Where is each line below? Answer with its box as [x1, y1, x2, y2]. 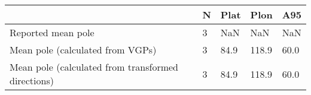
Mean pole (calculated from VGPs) [10, 43, 157, 56]
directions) [10, 74, 54, 87]
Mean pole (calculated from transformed [10, 60, 179, 74]
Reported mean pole [10, 26, 94, 39]
